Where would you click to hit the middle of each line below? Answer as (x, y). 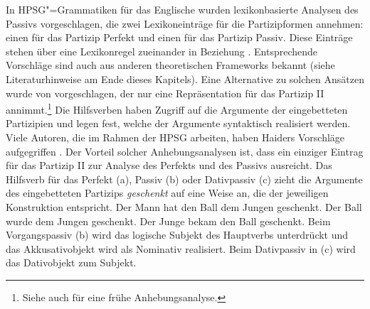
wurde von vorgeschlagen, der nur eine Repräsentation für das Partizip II (165, 93)
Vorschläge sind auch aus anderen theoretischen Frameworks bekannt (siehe (170, 65)
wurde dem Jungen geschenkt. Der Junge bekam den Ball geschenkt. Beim (168, 221)
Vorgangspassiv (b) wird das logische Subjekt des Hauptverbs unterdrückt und (177, 235)
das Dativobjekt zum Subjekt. (71, 262)
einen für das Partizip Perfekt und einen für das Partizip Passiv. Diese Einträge (179, 37)
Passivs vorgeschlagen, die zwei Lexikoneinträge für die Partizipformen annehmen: (185, 23)
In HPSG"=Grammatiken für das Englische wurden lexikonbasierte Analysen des (182, 9)
